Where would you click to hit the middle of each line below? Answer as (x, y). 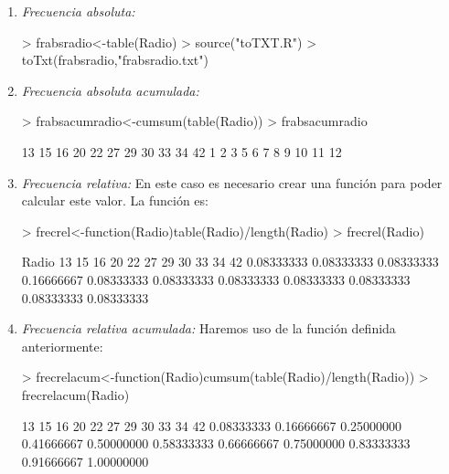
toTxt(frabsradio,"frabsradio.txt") (115, 60)
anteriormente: (62, 346)
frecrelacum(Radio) (75, 394)
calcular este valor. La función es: (115, 200)
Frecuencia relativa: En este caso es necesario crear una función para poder (232, 182)
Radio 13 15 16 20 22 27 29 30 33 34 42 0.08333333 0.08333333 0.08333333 (230, 262)
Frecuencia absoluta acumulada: (110, 90)
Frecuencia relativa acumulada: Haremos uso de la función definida (208, 328)
